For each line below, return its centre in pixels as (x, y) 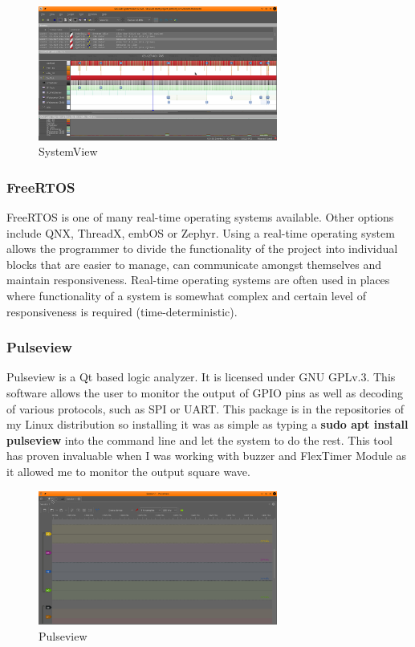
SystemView (68, 151)
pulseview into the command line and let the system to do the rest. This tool (199, 439)
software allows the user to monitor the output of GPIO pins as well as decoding (205, 393)
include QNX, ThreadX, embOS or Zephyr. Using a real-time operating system (201, 232)
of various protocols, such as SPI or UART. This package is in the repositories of (205, 408)
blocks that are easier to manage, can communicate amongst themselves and (194, 264)
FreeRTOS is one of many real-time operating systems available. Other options (200, 217)
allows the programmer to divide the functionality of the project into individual (202, 248)
